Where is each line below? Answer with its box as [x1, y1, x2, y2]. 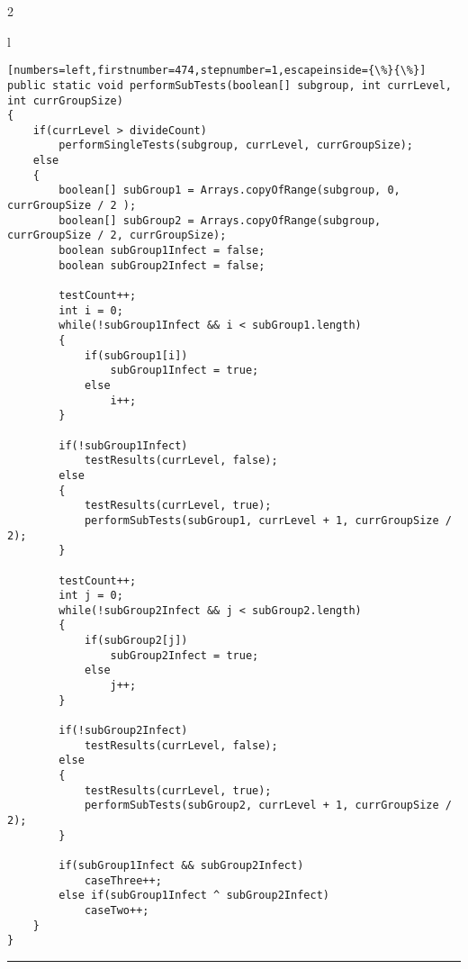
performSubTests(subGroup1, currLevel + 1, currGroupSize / [84, 513, 452, 527]
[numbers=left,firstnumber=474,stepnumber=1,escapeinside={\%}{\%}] [7, 64, 427, 77]
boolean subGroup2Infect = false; [58, 258, 265, 272]
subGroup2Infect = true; [110, 648, 259, 662]
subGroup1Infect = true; [110, 364, 259, 377]
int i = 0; [58, 303, 123, 317]
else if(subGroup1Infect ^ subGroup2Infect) [58, 889, 329, 902]
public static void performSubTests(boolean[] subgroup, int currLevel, [7, 78, 452, 92]
